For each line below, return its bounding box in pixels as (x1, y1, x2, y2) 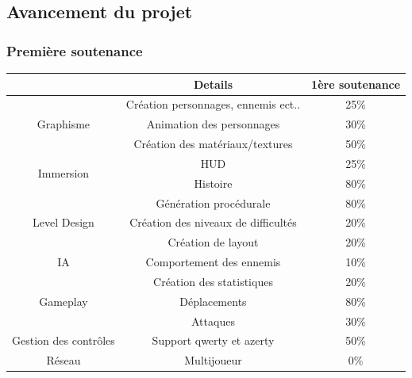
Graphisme (37, 116, 90, 132)
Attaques (191, 312, 235, 329)
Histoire (194, 174, 233, 191)
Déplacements (179, 292, 247, 309)
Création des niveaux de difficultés (129, 214, 297, 231)
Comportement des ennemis (145, 254, 281, 270)
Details (193, 75, 233, 92)
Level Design (33, 214, 94, 231)
